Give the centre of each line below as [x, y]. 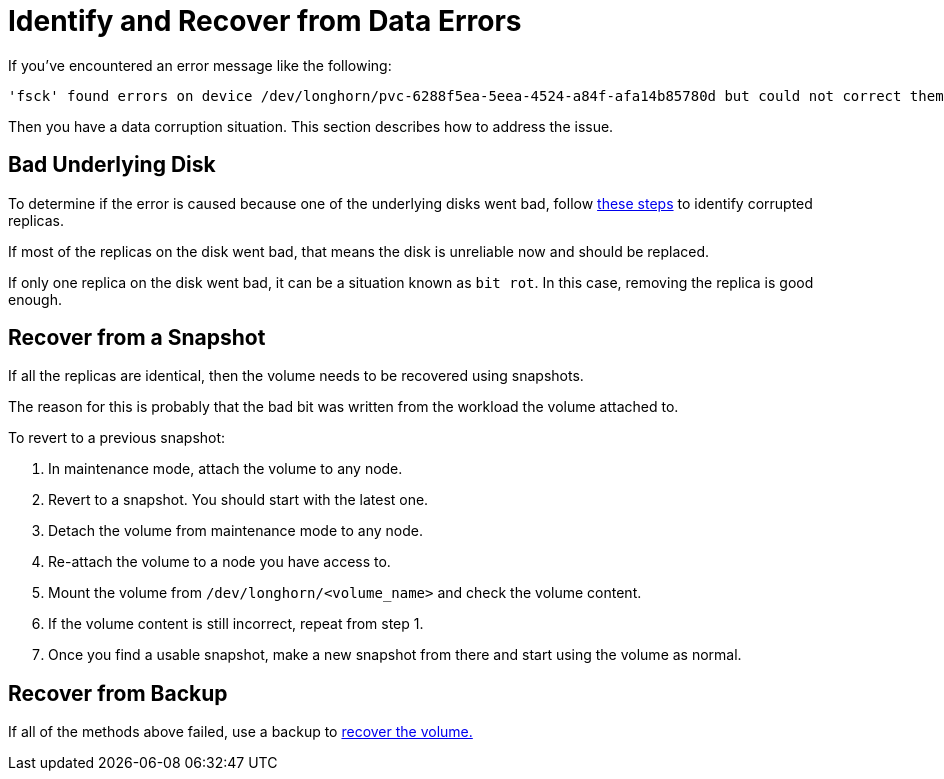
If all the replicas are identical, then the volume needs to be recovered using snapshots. [296, 376]
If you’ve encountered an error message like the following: [200, 65]
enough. [35, 299]
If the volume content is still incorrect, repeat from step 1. [236, 624]
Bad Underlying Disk [112, 165]
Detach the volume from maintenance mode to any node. [235, 531]
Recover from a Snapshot [137, 338]
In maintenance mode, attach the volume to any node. [225, 469]
